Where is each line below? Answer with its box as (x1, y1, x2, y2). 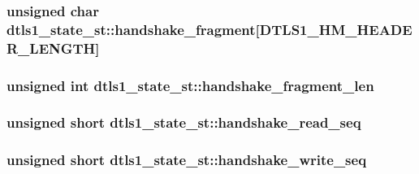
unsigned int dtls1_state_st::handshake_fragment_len (6, 75, 374, 95)
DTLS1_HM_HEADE (259, 19, 413, 39)
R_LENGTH (6, 37, 96, 58)
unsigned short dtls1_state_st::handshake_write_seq (6, 150, 367, 170)
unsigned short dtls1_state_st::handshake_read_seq (6, 112, 361, 133)
